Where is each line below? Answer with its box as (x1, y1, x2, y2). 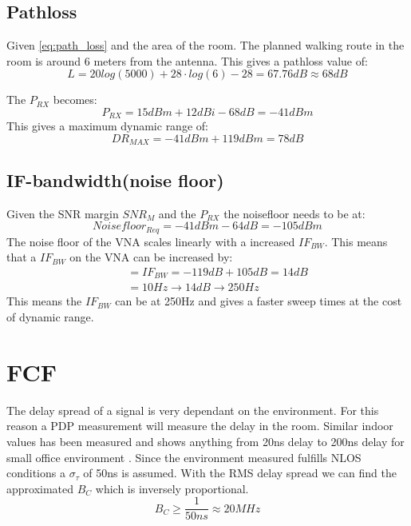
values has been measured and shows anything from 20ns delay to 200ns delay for (6, 432, 405, 449)
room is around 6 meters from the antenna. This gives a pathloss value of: (6, 52, 368, 69)
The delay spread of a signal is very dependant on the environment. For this (6, 401, 379, 418)
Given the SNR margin (6, 205, 119, 221)
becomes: (53, 91, 97, 108)
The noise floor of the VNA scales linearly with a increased (6, 233, 295, 249)
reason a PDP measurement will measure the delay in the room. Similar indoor (6, 417, 393, 434)
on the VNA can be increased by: (69, 249, 233, 265)
